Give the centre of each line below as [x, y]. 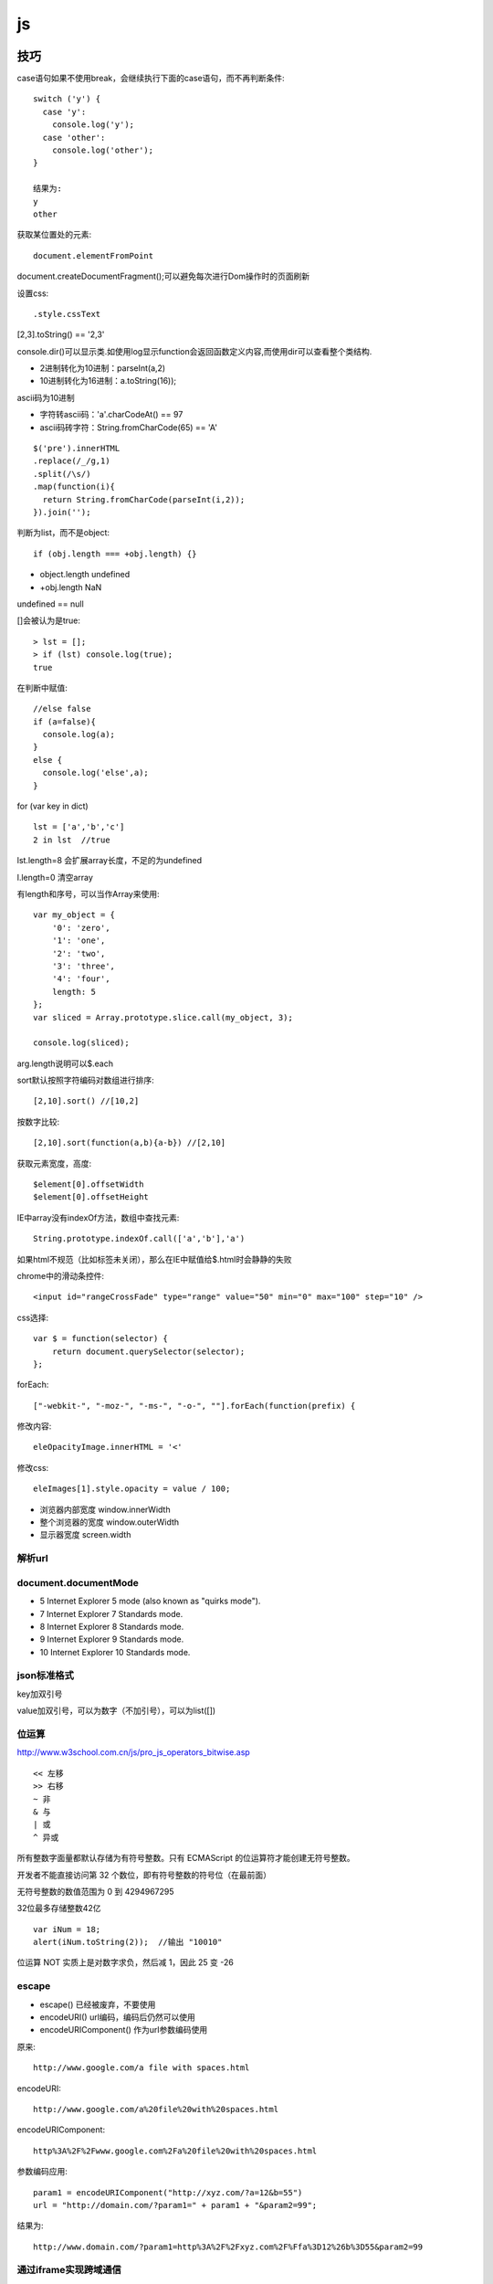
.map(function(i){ [74, 487]
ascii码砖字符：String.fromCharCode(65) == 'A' [129, 427]
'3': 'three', [84, 966]
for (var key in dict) [52, 806]
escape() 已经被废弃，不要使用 [98, 2004]
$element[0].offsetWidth [89, 1184]
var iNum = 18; [67, 1929]
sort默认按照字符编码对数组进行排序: [85, 1080]
